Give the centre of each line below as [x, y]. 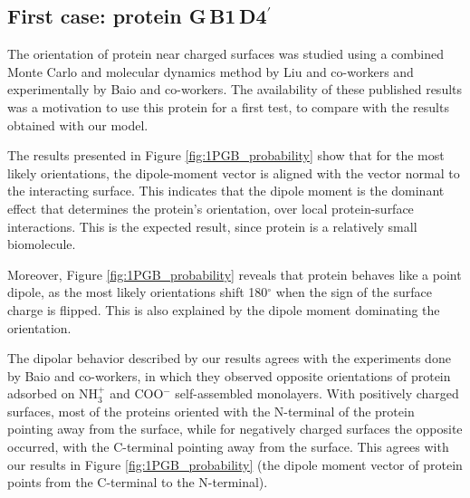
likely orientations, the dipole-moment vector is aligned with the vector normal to [234, 172]
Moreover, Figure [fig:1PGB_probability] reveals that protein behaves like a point [235, 274]
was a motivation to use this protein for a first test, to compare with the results [228, 106]
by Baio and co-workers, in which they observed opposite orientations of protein [229, 375]
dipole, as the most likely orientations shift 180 [138, 292]
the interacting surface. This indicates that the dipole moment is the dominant [226, 191]
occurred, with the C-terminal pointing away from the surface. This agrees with [228, 447]
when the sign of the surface [354, 292]
